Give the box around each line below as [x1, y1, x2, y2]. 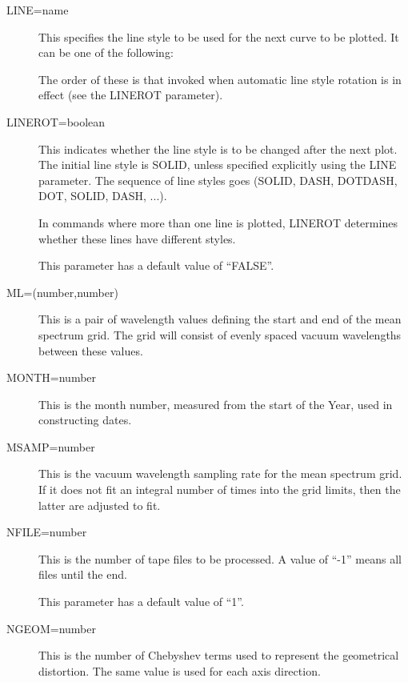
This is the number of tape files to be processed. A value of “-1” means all [38, 550, 402, 567]
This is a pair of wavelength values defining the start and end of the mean [38, 311, 402, 327]
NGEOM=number [6, 620, 96, 636]
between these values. [38, 342, 143, 359]
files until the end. [38, 566, 127, 583]
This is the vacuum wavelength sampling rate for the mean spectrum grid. [38, 465, 402, 482]
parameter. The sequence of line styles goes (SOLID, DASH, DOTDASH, [38, 171, 398, 188]
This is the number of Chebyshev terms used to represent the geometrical [38, 647, 399, 664]
